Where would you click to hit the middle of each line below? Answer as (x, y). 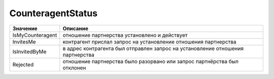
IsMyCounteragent (35, 35)
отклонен (74, 67)
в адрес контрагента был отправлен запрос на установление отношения (153, 48)
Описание (76, 28)
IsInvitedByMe (29, 52)
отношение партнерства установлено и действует (125, 35)
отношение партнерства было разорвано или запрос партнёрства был (150, 61)
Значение (25, 28)
